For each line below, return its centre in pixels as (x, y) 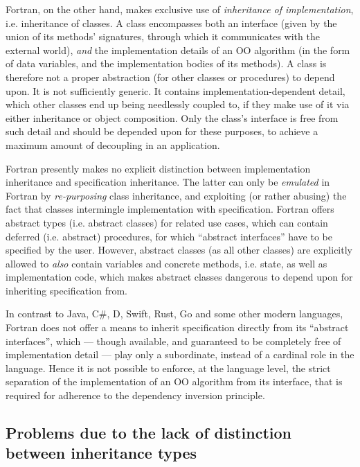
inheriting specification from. (66, 290)
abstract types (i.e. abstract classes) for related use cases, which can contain (167, 222)
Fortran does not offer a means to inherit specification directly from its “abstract (177, 327)
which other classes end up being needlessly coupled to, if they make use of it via (178, 104)
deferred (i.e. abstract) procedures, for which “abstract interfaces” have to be (169, 236)
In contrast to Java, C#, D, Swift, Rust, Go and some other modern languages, (174, 314)
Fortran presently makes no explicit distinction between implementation (158, 168)
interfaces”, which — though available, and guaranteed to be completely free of (173, 341)
